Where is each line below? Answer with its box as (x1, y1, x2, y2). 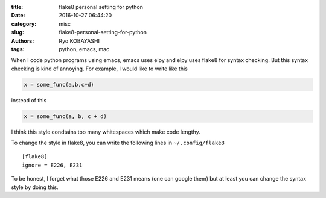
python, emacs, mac (59, 45, 110, 52)
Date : (11, 12, 25, 19)
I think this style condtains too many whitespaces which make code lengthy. (11, 128, 200, 135)
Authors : (11, 37, 34, 45)
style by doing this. (11, 184, 59, 191)
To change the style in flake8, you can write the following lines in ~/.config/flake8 (11, 139, 225, 147)
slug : (11, 29, 24, 36)
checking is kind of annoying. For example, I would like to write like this (11, 65, 188, 72)
